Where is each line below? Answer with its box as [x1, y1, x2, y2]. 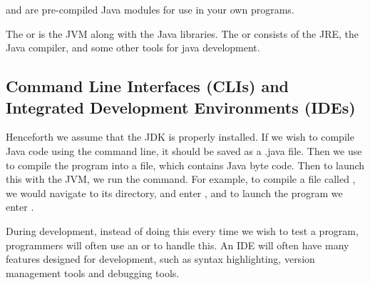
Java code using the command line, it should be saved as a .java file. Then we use [6, 143, 362, 158]
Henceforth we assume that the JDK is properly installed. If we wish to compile [6, 129, 354, 144]
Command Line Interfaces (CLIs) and [6, 75, 289, 97]
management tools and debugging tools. [6, 265, 180, 280]
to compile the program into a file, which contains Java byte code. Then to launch [6, 157, 365, 172]
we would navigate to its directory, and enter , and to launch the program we [6, 185, 343, 200]
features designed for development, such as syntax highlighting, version [6, 251, 315, 266]
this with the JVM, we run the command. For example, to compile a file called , [6, 171, 356, 186]
